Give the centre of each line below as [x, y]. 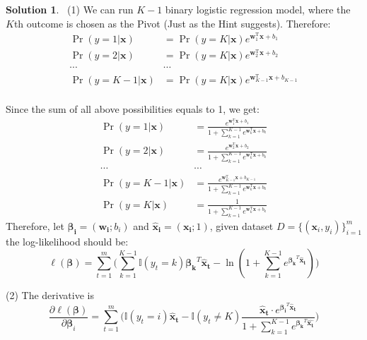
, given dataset [241, 225]
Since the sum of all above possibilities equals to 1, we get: [133, 109]
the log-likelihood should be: [67, 241]
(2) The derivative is [50, 295]
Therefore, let [35, 225]
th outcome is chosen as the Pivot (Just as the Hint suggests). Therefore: [172, 23]
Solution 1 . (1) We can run [70, 9]
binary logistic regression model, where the [258, 9]
